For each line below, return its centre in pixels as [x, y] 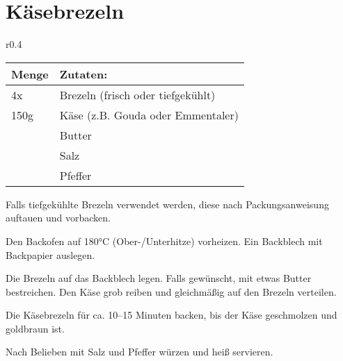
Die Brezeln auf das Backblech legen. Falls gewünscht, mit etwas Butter [159, 278]
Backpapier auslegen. [50, 254]
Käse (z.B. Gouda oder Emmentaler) [149, 115]
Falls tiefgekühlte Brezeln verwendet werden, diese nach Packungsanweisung [167, 204]
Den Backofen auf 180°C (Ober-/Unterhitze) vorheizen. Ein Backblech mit [164, 241]
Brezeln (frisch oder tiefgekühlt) [137, 94]
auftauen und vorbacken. [58, 218]
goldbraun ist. [35, 328]
